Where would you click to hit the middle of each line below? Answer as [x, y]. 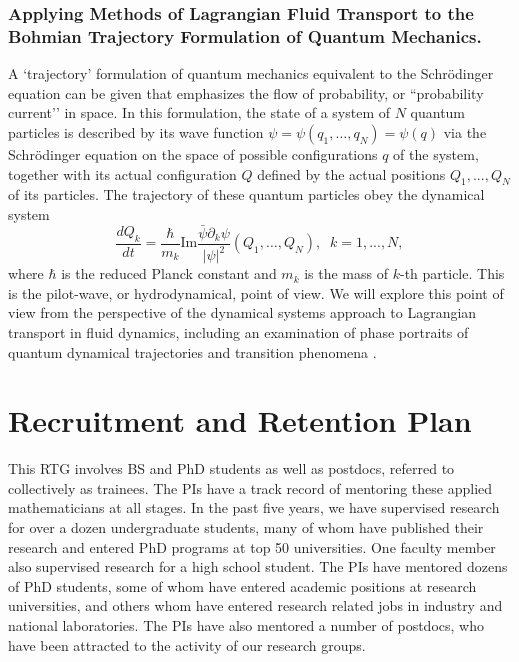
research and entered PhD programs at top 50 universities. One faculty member [252, 546]
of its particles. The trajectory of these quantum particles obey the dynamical [246, 194]
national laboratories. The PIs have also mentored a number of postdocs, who [246, 624]
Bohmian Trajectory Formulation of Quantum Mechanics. [245, 35]
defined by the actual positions [351, 173]
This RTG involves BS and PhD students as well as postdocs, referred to [231, 468]
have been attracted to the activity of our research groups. [187, 644]
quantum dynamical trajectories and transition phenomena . [192, 351]
